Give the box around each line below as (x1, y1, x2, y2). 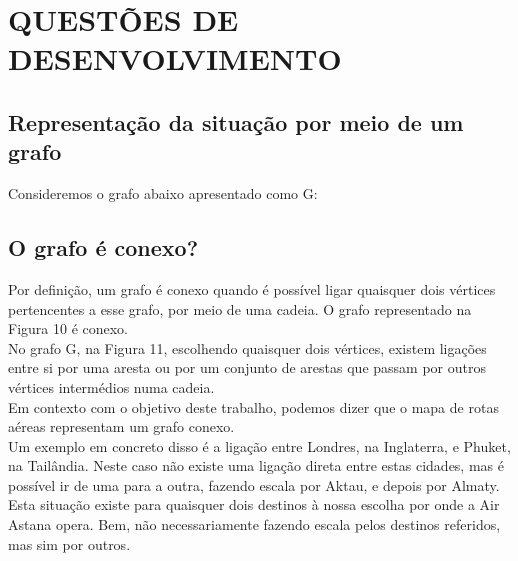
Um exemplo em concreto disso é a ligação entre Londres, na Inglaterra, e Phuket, (8, 435, 511, 456)
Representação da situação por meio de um (8, 106, 464, 137)
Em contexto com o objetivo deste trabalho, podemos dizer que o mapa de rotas (8, 396, 499, 417)
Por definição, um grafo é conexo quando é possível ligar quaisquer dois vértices (8, 278, 496, 299)
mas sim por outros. (8, 533, 131, 554)
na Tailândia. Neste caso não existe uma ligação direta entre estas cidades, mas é (8, 455, 504, 476)
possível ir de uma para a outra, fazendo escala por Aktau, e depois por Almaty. (8, 474, 500, 495)
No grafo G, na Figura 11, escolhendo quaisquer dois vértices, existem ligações (8, 337, 487, 358)
